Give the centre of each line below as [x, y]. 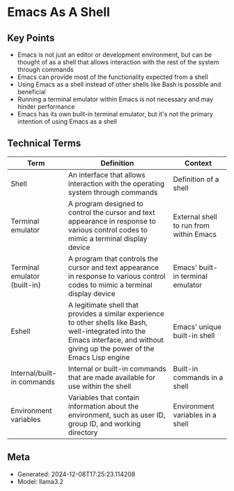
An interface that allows [107, 175]
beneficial [32, 92]
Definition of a [196, 179]
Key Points [31, 38]
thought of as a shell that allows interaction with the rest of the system [118, 62]
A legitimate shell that [104, 305]
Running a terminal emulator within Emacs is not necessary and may [115, 99]
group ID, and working [105, 423]
